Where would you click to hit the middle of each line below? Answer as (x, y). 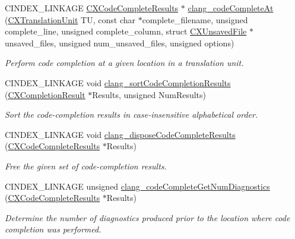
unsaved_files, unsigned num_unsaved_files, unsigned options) (120, 43)
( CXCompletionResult (45, 94)
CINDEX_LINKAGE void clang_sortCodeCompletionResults (118, 82)
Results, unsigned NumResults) (149, 94)
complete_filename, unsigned (195, 19)
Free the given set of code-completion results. (86, 166)
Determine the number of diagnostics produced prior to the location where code (147, 217)
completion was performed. (53, 229)
